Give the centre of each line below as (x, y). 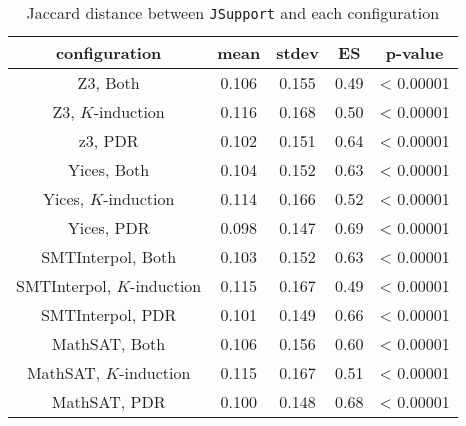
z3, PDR (108, 140)
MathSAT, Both (109, 343)
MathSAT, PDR (108, 401)
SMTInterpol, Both (109, 256)
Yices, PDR (108, 227)
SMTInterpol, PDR (108, 314)
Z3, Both (108, 82)
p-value (414, 52)
